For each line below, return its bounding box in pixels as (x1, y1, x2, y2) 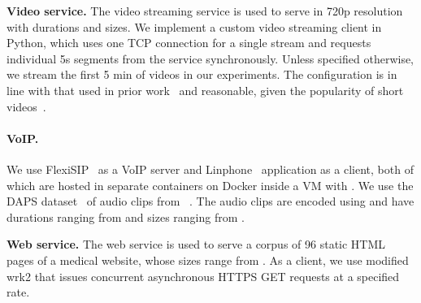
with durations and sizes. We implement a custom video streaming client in (7, 18, 382, 35)
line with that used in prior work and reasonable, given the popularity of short (7, 81, 404, 98)
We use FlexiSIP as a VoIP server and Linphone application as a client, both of (7, 160, 414, 177)
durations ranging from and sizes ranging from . (7, 208, 245, 225)
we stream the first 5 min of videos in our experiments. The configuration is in (7, 66, 397, 83)
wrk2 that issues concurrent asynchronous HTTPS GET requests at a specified (7, 267, 400, 284)
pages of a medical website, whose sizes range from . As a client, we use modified (7, 251, 409, 268)
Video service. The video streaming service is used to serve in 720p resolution (7, 2, 403, 19)
